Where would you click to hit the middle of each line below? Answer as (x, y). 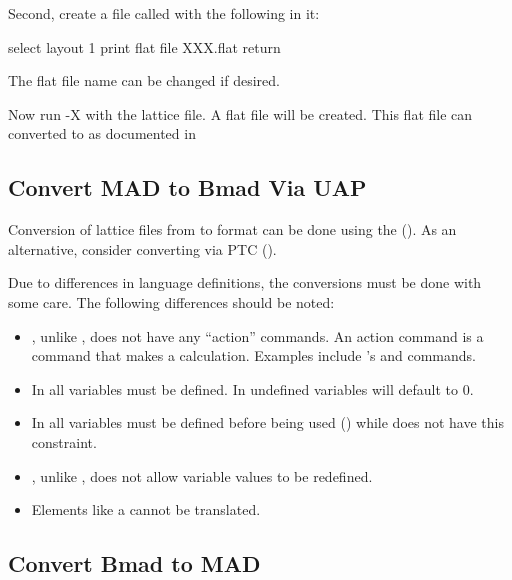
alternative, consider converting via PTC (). (142, 248)
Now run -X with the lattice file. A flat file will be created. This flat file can (240, 113)
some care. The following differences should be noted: (171, 301)
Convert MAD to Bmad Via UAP (187, 187)
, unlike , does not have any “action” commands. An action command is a (257, 335)
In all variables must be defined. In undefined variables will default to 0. (252, 388)
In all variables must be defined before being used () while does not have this (267, 422)
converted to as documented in (102, 133)
